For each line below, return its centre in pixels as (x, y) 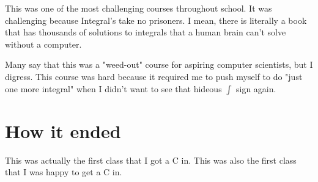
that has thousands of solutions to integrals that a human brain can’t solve (146, 32)
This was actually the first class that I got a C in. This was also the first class (151, 160)
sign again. (256, 88)
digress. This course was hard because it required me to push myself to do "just (154, 76)
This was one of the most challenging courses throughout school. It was (139, 8)
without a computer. (43, 44)
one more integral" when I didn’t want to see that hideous (113, 88)
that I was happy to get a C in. (64, 172)
